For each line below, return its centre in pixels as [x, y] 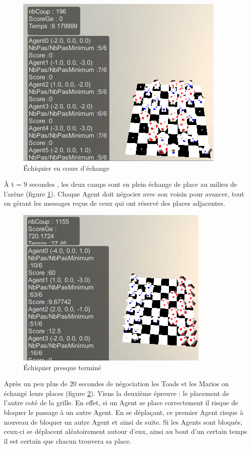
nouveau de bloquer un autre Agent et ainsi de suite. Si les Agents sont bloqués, [123, 422]
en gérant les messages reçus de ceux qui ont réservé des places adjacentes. [115, 203]
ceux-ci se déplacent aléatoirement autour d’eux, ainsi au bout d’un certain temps [125, 431]
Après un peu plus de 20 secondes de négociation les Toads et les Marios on [117, 384]
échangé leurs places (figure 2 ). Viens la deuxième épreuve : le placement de [117, 393]
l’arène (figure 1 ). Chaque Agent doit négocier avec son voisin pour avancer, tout [124, 193]
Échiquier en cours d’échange [67, 168]
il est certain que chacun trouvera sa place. [68, 440]
